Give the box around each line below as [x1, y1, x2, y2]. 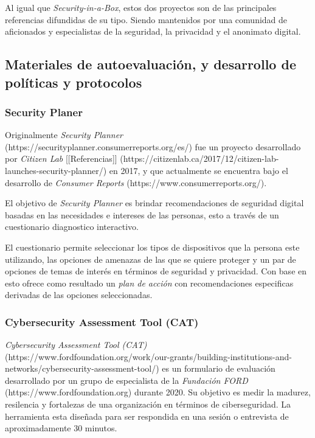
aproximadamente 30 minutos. [5, 422, 117, 434]
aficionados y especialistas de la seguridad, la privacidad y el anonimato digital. [5, 25, 301, 38]
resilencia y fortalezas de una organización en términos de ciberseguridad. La [5, 398, 291, 411]
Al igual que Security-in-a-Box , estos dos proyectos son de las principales [5, 1, 277, 13]
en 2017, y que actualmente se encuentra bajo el [109, 164, 288, 176]
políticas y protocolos [5, 72, 142, 91]
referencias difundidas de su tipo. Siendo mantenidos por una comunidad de [5, 13, 288, 26]
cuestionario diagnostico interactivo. [5, 220, 139, 233]
